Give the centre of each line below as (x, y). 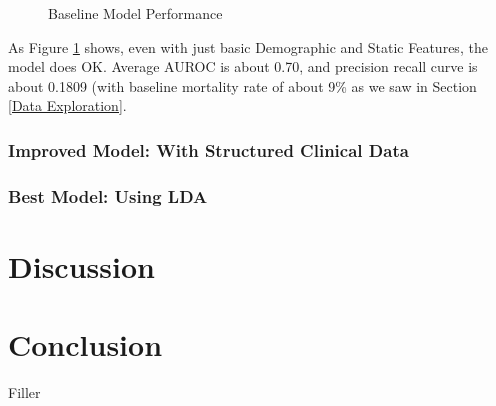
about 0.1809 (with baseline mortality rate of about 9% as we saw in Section (242, 85)
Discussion (81, 265)
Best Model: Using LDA (108, 195)
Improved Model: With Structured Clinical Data (208, 149)
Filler (24, 392)
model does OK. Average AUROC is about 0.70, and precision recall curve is (243, 66)
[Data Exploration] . (67, 105)
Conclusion (85, 344)
